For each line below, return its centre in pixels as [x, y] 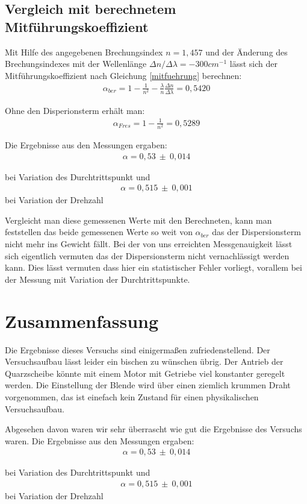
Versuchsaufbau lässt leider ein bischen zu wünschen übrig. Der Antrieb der [144, 361]
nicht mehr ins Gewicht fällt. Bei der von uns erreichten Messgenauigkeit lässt [149, 244]
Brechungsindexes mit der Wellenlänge [76, 64]
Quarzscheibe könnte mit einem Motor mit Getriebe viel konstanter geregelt [145, 373]
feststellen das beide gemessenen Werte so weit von [99, 232]
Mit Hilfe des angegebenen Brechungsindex [84, 52]
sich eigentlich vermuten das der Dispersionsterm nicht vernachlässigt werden [147, 255]
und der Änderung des [247, 52]
